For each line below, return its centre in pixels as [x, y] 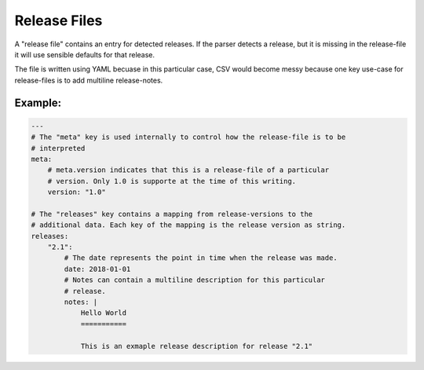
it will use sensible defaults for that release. [85, 54]
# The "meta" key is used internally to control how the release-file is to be [188, 137]
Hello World [104, 313]
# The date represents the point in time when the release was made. [201, 258]
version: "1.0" [77, 192]
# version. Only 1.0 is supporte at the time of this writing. [172, 181]
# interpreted [58, 148]
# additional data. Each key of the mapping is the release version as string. [188, 225]
